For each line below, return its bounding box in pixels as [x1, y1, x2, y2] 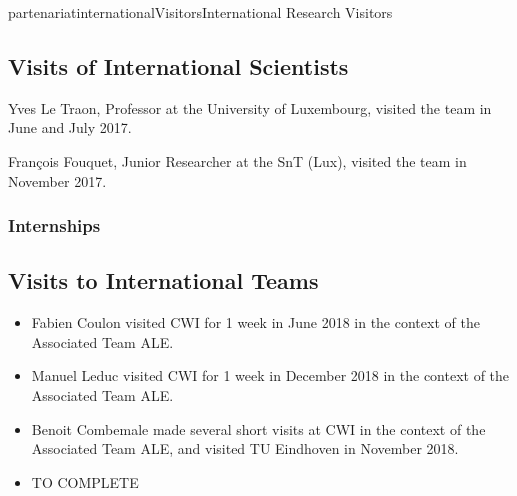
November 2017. [8, 170, 107, 191]
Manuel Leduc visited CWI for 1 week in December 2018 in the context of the [31, 365, 510, 386]
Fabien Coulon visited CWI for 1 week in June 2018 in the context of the [31, 312, 480, 333]
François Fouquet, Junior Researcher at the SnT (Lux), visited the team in [8, 150, 467, 171]
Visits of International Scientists [8, 50, 349, 81]
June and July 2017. [8, 117, 132, 138]
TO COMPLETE [31, 471, 139, 492]
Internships [8, 213, 101, 238]
